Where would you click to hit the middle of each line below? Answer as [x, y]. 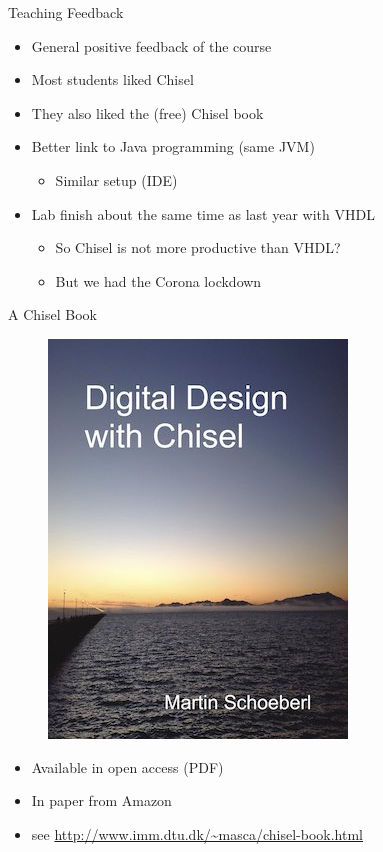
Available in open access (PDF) [127, 766]
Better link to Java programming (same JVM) [173, 146]
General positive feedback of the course [151, 45]
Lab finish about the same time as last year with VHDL [203, 213]
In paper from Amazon [101, 800]
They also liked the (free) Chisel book [147, 112]
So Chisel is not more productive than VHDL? [198, 247]
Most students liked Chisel [112, 79]
